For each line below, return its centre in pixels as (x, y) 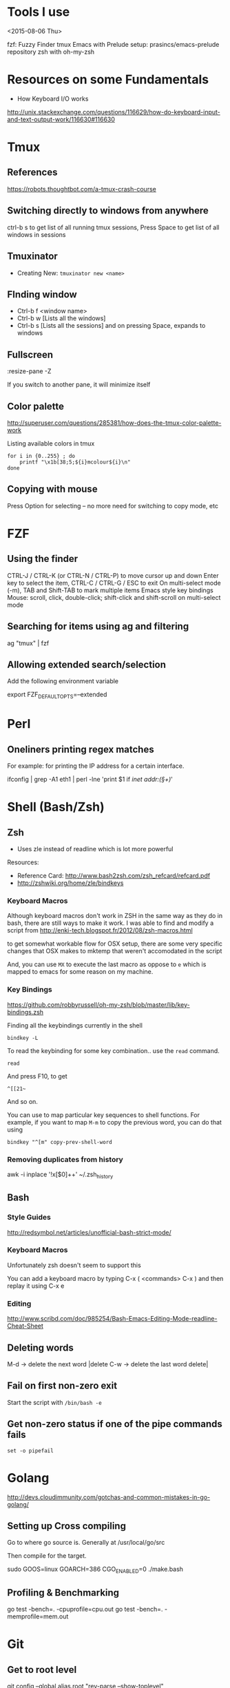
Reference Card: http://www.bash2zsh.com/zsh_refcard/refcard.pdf (114, 876)
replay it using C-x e (36, 1286)
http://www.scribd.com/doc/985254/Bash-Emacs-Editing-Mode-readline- (112, 1319)
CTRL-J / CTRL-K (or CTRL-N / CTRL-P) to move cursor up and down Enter (113, 575)
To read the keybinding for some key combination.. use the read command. (114, 1050)
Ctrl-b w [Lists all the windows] (61, 318)
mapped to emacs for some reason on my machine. (80, 972)
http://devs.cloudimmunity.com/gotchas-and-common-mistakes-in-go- (109, 1497)
